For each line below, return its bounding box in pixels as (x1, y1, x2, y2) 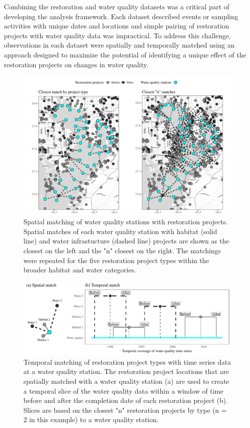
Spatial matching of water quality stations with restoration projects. (23, 216, 228, 227)
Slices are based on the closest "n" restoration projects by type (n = (23, 404, 227, 415)
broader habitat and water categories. (23, 265, 136, 275)
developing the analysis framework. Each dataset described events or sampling (4, 11, 238, 21)
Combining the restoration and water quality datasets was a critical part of (4, 1, 229, 11)
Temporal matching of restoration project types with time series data (23, 356, 231, 367)
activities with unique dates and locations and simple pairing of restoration (4, 21, 229, 31)
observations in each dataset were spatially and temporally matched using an (4, 40, 235, 50)
